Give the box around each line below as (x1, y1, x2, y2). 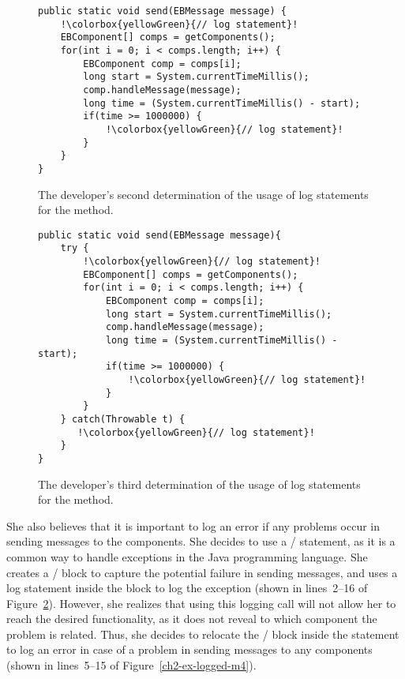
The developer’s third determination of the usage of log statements (38, 475, 361, 492)
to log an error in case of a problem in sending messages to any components (6, 641, 373, 658)
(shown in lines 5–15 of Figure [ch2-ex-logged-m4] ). (6, 657, 257, 673)
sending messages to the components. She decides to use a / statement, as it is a (6, 533, 396, 550)
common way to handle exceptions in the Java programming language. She (6, 548, 368, 565)
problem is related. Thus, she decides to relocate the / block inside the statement (6, 625, 399, 642)
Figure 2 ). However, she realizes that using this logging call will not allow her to (6, 595, 396, 611)
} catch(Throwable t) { (60, 413, 186, 425)
